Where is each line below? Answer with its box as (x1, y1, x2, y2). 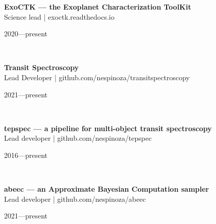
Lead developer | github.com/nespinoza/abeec (4, 193, 146, 204)
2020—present (4, 28, 48, 39)
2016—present (4, 149, 48, 160)
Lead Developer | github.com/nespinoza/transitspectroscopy (4, 72, 190, 82)
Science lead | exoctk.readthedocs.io (4, 11, 115, 22)
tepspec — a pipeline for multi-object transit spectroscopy (4, 123, 212, 133)
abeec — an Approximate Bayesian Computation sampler (4, 184, 209, 194)
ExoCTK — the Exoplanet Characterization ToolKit (4, 2, 191, 12)
